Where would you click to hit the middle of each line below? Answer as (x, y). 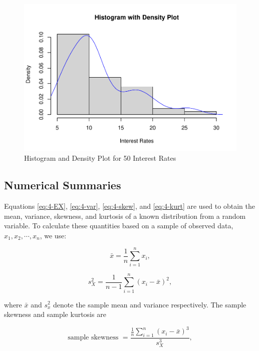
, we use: (53, 235)
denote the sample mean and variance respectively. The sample (150, 304)
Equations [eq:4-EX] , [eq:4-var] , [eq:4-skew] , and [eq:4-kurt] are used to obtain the (129, 206)
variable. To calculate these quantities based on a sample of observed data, (119, 226)
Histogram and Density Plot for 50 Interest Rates (100, 158)
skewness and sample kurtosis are (55, 314)
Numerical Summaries (63, 185)
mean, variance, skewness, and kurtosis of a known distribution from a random (125, 216)
